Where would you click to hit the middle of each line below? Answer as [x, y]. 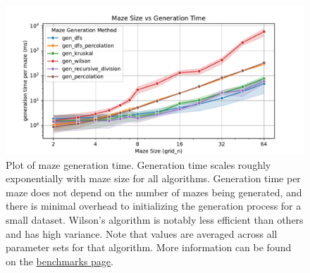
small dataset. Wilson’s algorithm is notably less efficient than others [155, 219]
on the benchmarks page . [60, 261]
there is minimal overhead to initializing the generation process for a [154, 206]
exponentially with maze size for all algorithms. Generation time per [153, 178]
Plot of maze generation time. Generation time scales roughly [138, 164]
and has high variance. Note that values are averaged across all [142, 233]
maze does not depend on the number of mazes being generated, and [154, 192]
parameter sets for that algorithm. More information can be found [149, 247]
